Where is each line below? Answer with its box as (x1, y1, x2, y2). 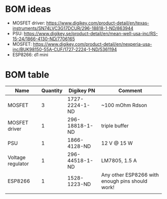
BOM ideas (5, 3, 51, 15)
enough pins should (101, 178, 148, 185)
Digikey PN (69, 87, 95, 94)
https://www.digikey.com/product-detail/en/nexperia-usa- (33, 41, 153, 47)
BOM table (5, 69, 50, 81)
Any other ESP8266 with (101, 171, 159, 178)
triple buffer (101, 122, 129, 129)
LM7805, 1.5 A (101, 157, 137, 164)
